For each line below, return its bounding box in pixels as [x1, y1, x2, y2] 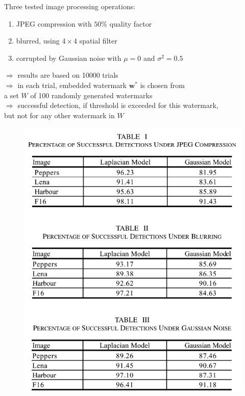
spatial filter [79, 35, 117, 46]
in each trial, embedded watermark [17, 79, 127, 90]
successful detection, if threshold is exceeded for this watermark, [17, 100, 218, 111]
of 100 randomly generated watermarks [30, 90, 153, 100]
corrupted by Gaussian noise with [16, 52, 121, 63]
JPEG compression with [16, 18, 92, 29]
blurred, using [16, 35, 60, 46]
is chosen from [140, 79, 185, 90]
